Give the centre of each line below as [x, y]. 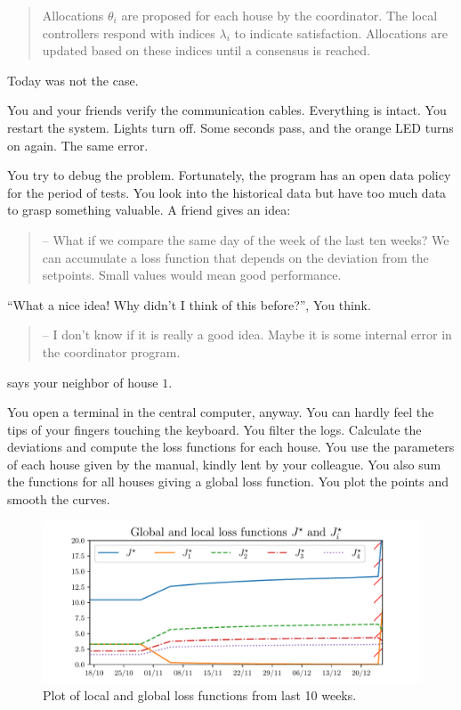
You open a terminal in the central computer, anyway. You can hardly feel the [221, 412]
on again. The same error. [78, 145]
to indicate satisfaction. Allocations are [341, 33]
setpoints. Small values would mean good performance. [192, 275]
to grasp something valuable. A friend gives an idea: [149, 210]
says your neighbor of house [83, 382]
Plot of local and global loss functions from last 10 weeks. [200, 694]
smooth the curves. [59, 499]
